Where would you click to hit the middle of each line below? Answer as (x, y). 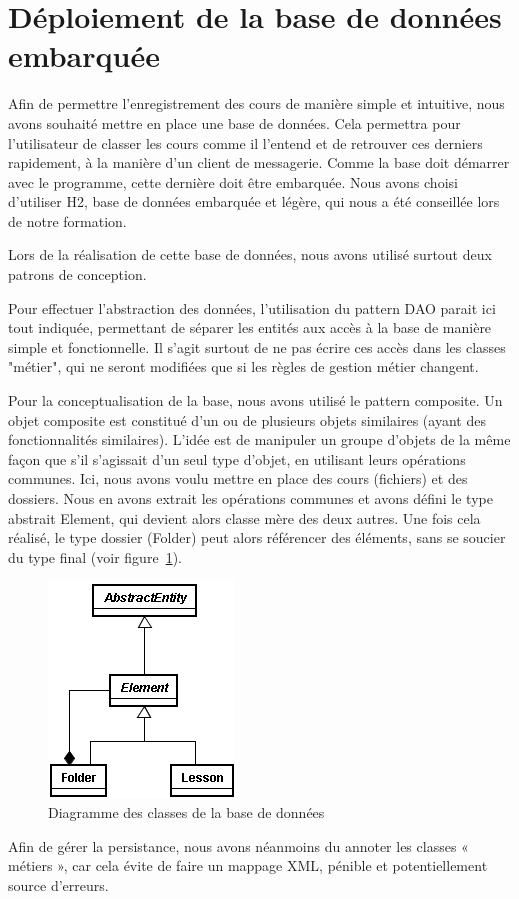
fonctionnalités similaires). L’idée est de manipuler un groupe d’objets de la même (259, 439)
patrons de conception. (77, 274)
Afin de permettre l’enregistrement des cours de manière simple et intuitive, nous (256, 103)
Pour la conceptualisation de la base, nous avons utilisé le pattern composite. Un (255, 400)
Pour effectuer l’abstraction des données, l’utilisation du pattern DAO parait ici (252, 307)
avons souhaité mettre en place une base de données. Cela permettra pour (234, 122)
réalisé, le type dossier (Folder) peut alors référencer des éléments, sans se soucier (257, 537)
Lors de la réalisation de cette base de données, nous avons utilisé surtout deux (250, 254)
